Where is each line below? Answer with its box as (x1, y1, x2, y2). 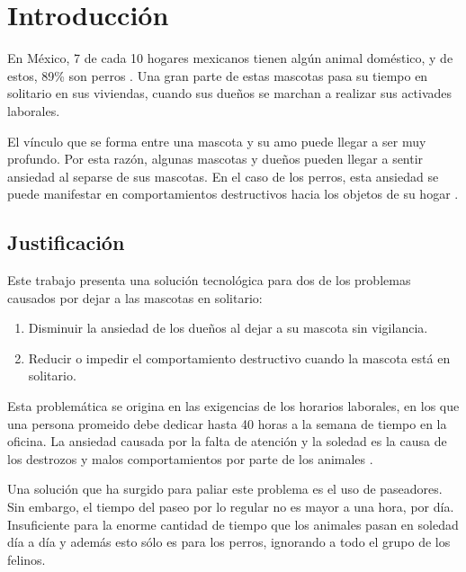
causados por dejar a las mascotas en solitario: (7, 288, 263, 307)
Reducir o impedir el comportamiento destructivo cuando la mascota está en (28, 348, 451, 367)
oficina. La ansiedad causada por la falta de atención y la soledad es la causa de (7, 432, 447, 451)
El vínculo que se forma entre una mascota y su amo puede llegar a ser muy (7, 131, 426, 150)
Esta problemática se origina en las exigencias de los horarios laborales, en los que (7, 397, 460, 416)
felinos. (7, 550, 46, 568)
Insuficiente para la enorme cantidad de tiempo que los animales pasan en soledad (7, 514, 459, 533)
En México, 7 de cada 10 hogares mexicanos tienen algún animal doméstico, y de (7, 49, 453, 67)
